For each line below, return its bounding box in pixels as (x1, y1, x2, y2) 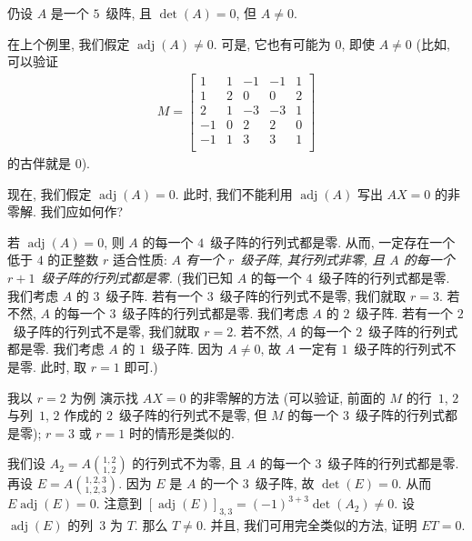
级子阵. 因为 (152, 339, 224, 358)
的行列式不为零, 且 (132, 454, 242, 473)
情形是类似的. (154, 423, 235, 442)
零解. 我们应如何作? (7, 202, 124, 221)
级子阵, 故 (255, 474, 315, 493)
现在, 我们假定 (7, 184, 92, 203)
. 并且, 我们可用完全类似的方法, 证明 (202, 516, 417, 535)
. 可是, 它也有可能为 (213, 34, 331, 53)
